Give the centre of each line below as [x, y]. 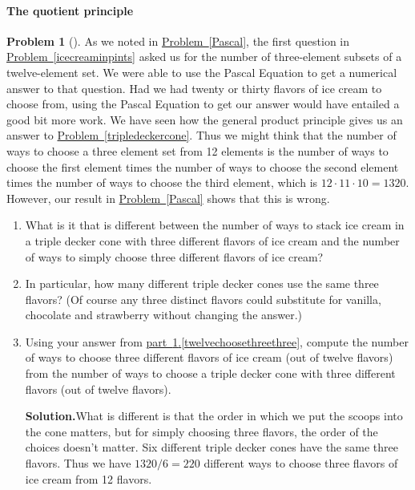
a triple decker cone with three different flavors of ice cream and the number [212, 240]
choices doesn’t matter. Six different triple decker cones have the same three [212, 447]
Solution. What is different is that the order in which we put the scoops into [214, 416]
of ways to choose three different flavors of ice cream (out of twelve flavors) [209, 357]
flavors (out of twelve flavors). [98, 389]
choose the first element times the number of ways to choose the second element [203, 166]
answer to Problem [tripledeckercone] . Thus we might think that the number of [201, 135]
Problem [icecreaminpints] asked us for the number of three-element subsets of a [204, 57]
